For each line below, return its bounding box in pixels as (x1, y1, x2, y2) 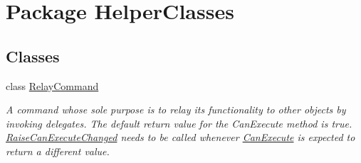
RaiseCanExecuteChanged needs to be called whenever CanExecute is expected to (6, 130, 355, 145)
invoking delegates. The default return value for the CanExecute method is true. (6, 116, 352, 130)
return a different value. (6, 143, 110, 158)
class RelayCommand (6, 78, 99, 93)
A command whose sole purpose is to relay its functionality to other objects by (6, 102, 346, 117)
